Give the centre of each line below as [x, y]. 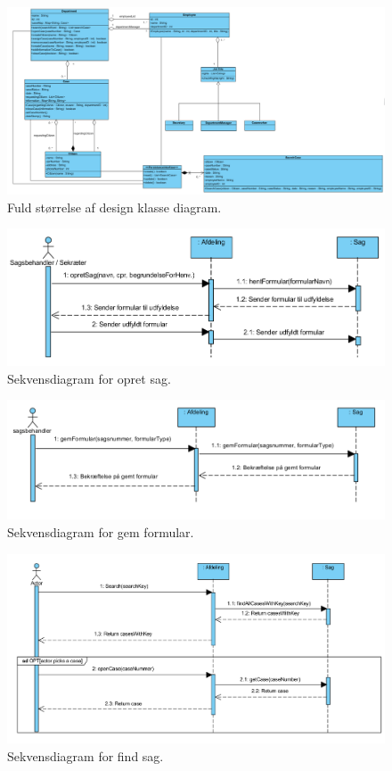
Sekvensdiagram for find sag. [86, 755]
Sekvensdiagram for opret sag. [89, 378]
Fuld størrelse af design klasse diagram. [114, 207]
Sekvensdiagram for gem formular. [101, 531]
